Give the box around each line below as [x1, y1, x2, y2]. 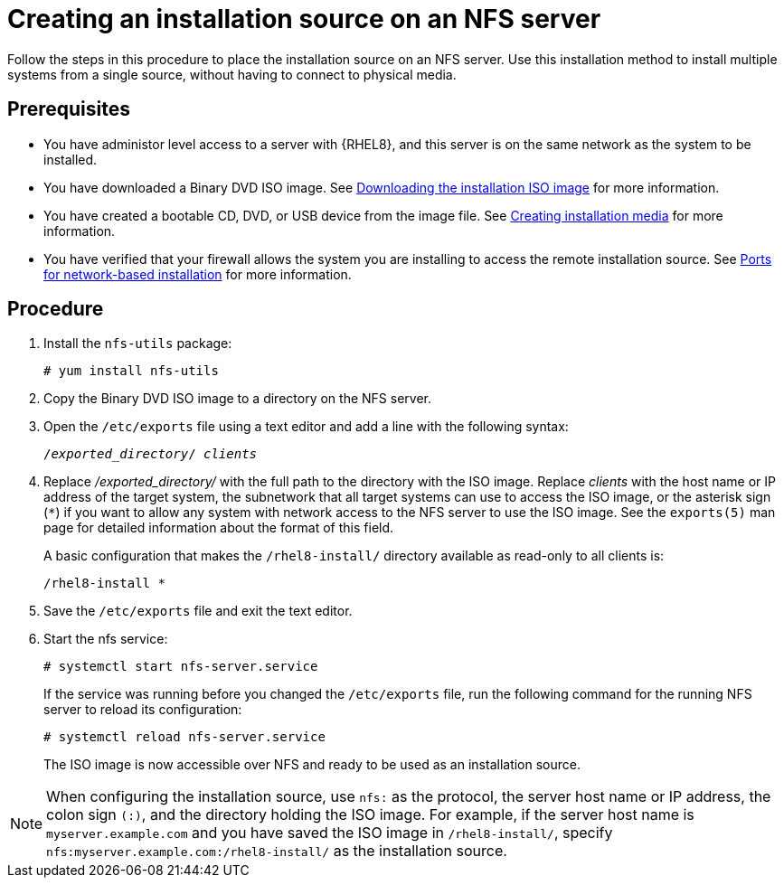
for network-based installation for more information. [43, 266, 352, 282]
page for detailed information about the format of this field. [43, 520, 394, 536]
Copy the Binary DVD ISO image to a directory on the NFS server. [43, 391, 431, 407]
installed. [43, 151, 98, 167]
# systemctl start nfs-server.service [43, 659, 318, 674]
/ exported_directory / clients [43, 447, 258, 462]
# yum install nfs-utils [43, 363, 219, 379]
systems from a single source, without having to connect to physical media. [7, 66, 457, 82]
